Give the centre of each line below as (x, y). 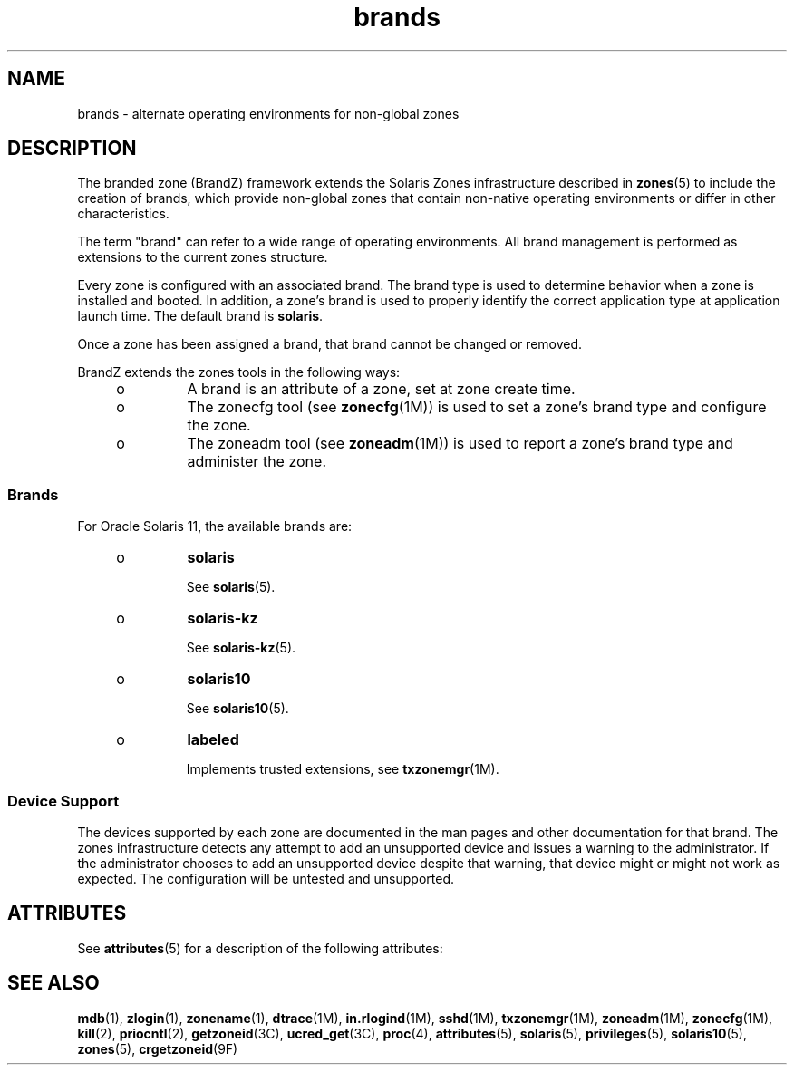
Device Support (63, 801)
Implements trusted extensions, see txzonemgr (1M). (343, 769)
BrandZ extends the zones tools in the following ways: (239, 372)
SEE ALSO (53, 983)
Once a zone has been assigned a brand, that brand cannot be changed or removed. (330, 344)
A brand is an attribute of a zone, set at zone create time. (381, 389)
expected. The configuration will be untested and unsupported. (266, 878)
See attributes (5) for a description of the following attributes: (260, 948)
